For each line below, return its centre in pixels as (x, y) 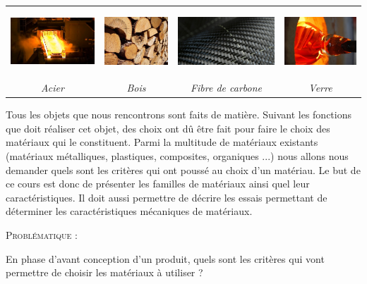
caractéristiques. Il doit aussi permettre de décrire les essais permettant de (167, 197)
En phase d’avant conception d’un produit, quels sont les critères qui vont (165, 258)
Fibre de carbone (226, 88)
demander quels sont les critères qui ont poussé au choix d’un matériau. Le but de (183, 169)
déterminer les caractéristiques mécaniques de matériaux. (129, 211)
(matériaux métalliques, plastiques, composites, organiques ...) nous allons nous (177, 155)
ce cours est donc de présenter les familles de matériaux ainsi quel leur (158, 184)
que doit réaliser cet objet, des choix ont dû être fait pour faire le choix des (168, 128)
